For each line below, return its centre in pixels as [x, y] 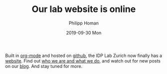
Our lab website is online [84, 9]
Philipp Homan [84, 23]
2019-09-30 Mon [84, 32]
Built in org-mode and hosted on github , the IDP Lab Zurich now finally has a [84, 55]
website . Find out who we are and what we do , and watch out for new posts [83, 60]
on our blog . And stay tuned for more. [44, 66]
